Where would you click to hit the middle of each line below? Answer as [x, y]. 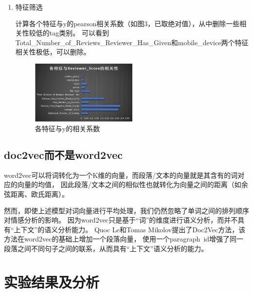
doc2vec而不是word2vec [63, 154]
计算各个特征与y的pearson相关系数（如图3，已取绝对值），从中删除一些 [127, 23]
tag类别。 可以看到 [79, 33]
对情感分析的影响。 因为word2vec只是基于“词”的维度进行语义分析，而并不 [121, 220]
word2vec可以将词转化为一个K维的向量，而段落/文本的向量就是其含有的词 [121, 175]
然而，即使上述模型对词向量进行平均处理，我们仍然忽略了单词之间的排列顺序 [126, 210]
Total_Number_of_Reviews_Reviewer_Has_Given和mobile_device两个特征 [132, 42]
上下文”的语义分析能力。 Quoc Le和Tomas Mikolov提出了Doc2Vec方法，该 [130, 229]
